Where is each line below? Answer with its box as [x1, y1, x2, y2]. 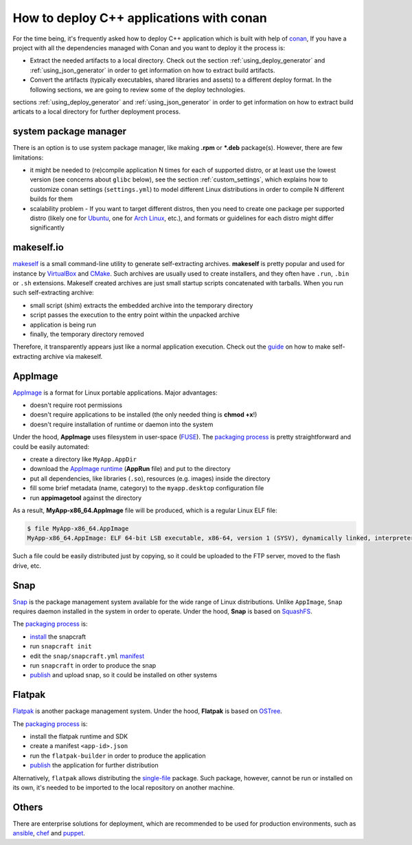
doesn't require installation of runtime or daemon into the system [30, 420, 214, 428]
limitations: [12, 153, 44, 162]
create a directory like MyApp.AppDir [30, 454, 137, 463]
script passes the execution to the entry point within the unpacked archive [30, 311, 240, 319]
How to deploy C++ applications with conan [12, 10, 268, 25]
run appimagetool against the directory [30, 494, 142, 502]
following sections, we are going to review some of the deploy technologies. [30, 85, 246, 94]
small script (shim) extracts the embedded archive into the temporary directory [30, 301, 253, 309]
